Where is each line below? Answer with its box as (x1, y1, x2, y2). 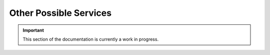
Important (22, 27, 44, 33)
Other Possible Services (9, 7, 112, 18)
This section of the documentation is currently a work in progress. (22, 36, 159, 42)
